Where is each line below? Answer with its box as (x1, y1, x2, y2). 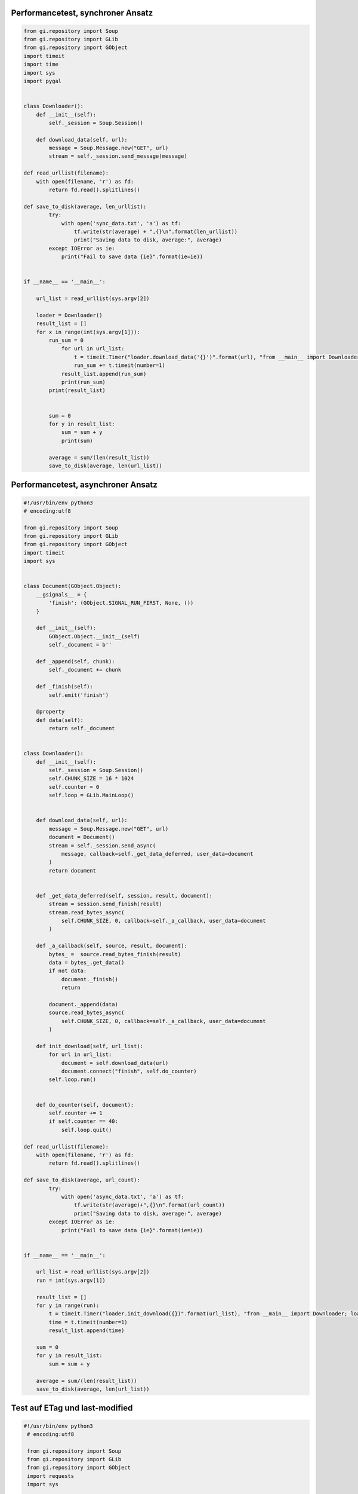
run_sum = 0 (48, 337, 84, 344)
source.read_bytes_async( (48, 1009, 125, 1016)
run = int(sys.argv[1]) (36, 1276, 106, 1284)
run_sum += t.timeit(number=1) (73, 362, 165, 369)
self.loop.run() (48, 1076, 97, 1083)
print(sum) (61, 437, 94, 444)
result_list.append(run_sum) (61, 371, 147, 377)
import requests (27, 1472, 75, 1479)
